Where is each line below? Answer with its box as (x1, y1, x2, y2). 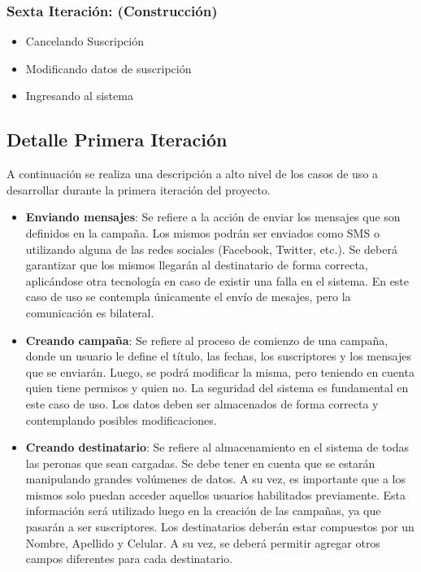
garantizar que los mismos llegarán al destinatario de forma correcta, (25, 256, 368, 273)
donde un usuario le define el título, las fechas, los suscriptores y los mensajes (25, 347, 411, 365)
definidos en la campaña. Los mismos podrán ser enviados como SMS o (25, 224, 380, 241)
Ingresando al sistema (25, 87, 133, 104)
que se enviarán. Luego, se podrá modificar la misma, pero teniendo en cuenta (25, 363, 414, 380)
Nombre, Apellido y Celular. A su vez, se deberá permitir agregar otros (25, 534, 380, 551)
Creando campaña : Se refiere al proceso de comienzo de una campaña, (25, 331, 388, 348)
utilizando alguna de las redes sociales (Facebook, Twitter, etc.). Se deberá (25, 240, 397, 257)
